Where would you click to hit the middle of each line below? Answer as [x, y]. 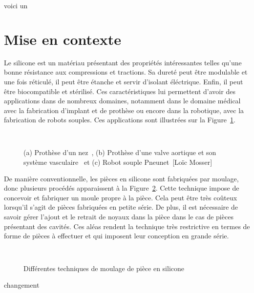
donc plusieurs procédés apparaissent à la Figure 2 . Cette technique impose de [122, 188]
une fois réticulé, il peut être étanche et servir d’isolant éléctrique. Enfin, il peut [124, 81]
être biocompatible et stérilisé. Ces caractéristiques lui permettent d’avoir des [120, 91]
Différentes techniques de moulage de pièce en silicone [104, 268]
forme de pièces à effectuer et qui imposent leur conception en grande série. [116, 236]
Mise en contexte [63, 39]
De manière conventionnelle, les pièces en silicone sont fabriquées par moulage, [121, 178]
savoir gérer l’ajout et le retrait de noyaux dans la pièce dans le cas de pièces [119, 217]
